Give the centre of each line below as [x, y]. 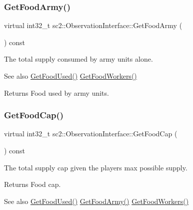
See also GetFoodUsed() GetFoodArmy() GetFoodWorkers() [96, 201]
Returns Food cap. [32, 184]
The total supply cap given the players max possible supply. [96, 167]
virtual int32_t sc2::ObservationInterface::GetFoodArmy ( [93, 25]
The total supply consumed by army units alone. [78, 59]
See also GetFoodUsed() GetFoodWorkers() [70, 76]
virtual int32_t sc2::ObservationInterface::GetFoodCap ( [91, 134]
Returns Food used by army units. [56, 92]
